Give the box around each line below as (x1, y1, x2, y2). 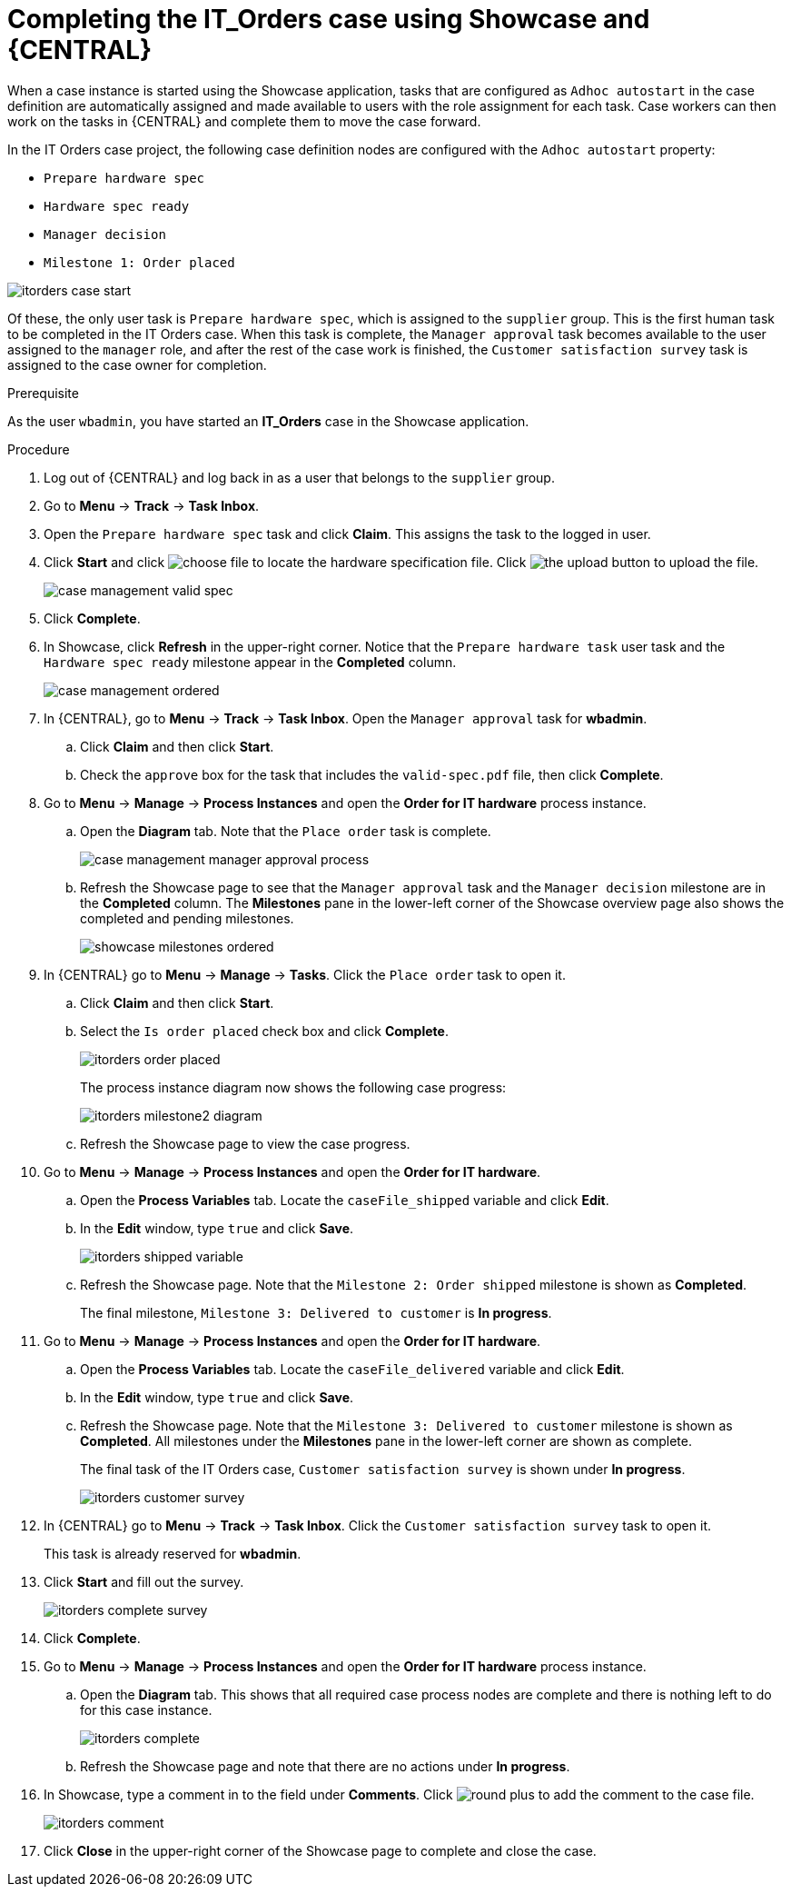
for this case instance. (80, 1701, 213, 1718)
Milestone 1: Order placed (44, 254, 235, 270)
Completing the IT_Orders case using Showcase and (7, 4, 650, 35)
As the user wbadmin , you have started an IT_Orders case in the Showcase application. (7, 413, 529, 429)
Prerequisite (7, 384, 79, 401)
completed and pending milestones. (80, 910, 294, 926)
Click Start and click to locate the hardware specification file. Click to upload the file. (44, 553, 759, 570)
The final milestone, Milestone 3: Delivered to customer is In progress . (80, 1304, 552, 1321)
